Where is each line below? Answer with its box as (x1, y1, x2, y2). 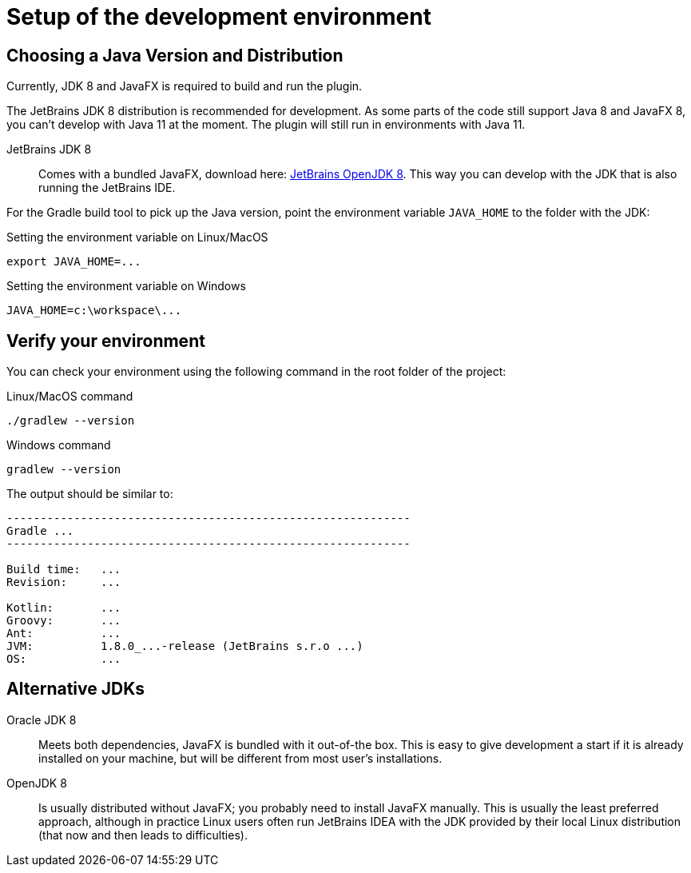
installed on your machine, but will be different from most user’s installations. (38, 751, 443, 765)
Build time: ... (6, 563, 121, 576)
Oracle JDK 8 (6, 712, 77, 727)
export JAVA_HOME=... (6, 255, 141, 269)
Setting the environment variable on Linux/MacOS (6, 230, 268, 245)
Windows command (6, 438, 111, 452)
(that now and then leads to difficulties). (38, 827, 248, 842)
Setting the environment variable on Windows (6, 279, 246, 293)
